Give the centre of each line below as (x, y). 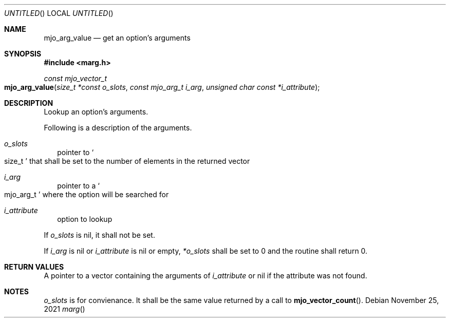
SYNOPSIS (23, 54)
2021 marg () (64, 309)
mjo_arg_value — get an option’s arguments (117, 38)
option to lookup (85, 219)
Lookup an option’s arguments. (96, 112)
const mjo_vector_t (76, 78)
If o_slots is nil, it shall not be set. (99, 235)
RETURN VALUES (34, 267)
